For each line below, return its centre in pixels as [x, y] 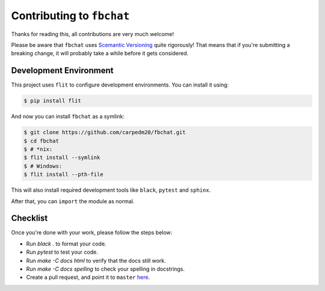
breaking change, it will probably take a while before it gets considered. [100, 54]
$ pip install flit [52, 101]
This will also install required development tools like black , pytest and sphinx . [111, 190]
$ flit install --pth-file [63, 175]
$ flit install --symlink [62, 158]
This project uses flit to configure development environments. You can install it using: [120, 85]
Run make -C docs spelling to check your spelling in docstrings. [105, 269]
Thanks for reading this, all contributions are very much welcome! [93, 34]
